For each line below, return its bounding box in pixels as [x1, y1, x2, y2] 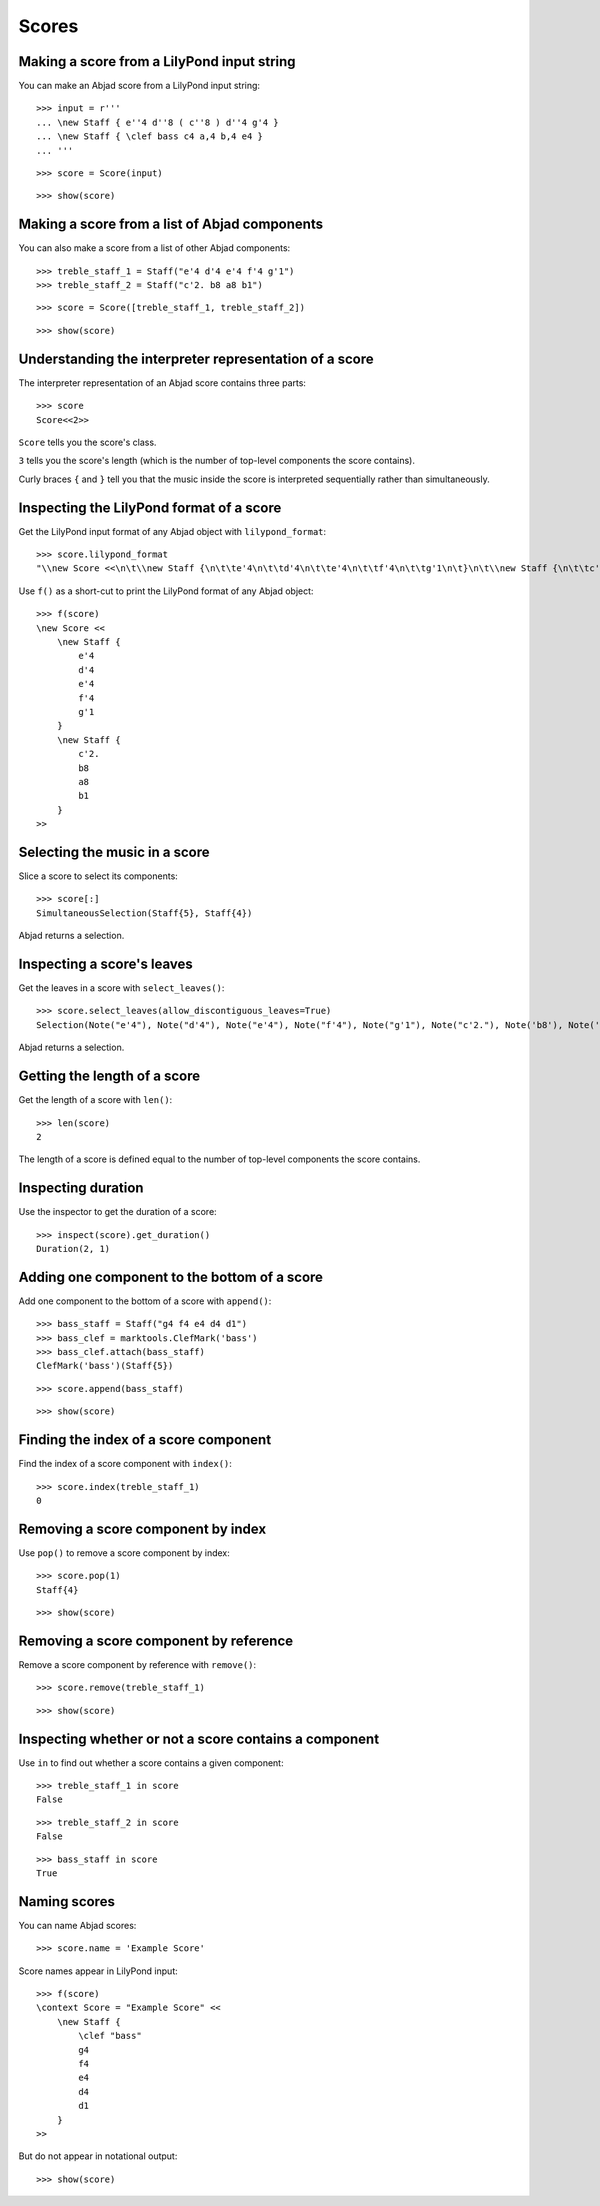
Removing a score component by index [18, 1520, 267, 1537]
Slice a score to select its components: [18, 870, 179, 882]
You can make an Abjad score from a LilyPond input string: [18, 80, 260, 92]
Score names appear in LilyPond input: [18, 1965, 179, 1977]
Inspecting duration [18, 1180, 144, 1197]
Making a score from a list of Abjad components [18, 216, 324, 233]
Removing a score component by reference [18, 1632, 294, 1649]
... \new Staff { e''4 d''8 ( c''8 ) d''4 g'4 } [36, 116, 279, 128]
